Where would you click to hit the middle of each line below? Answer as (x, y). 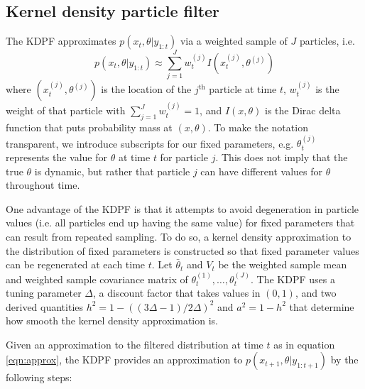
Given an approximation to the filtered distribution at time (135, 344)
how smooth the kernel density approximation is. (112, 320)
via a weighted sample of (234, 41)
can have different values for (261, 171)
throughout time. (43, 185)
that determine (322, 306)
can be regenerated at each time (76, 264)
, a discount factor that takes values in (177, 293)
